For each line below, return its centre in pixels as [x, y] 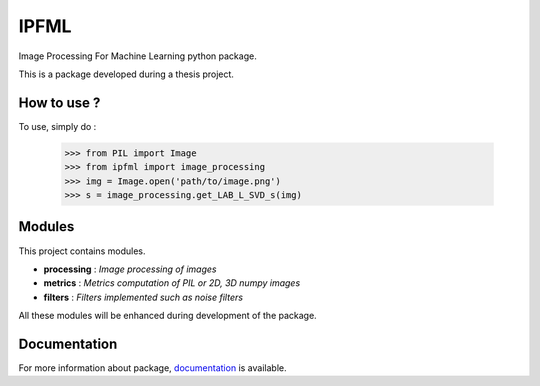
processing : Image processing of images [130, 269]
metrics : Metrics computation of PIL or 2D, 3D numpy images [172, 283]
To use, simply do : [57, 126]
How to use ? [59, 102]
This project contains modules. [82, 251]
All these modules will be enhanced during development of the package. [167, 316]
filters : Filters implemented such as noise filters [143, 297]
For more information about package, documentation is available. [152, 367]
